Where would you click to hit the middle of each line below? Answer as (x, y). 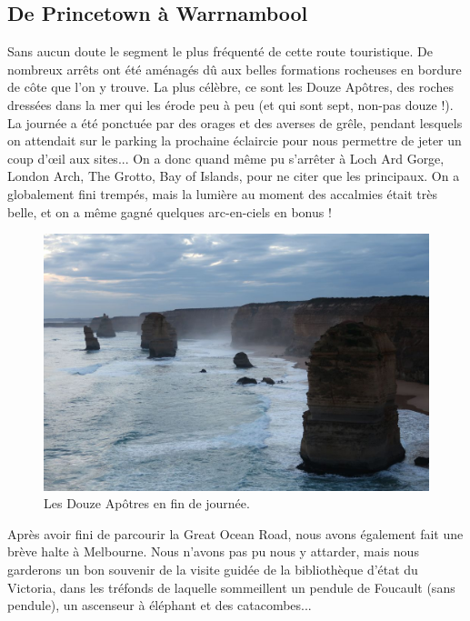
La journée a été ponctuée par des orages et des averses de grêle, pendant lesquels (235, 122)
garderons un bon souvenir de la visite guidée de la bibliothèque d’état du (213, 569)
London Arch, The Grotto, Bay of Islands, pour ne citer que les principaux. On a (234, 176)
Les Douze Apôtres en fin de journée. (147, 503)
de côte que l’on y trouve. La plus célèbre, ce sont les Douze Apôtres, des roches (230, 87)
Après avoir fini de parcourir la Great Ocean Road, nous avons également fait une (235, 533)
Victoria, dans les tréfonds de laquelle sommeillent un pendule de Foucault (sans (231, 587)
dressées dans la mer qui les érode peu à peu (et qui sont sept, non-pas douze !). (230, 104)
